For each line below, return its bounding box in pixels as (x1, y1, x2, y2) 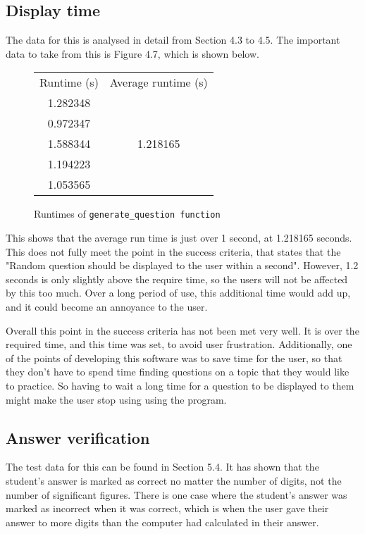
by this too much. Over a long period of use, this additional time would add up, (6, 285, 351, 300)
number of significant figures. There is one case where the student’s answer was (6, 487, 347, 502)
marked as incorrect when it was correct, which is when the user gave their (6, 501, 329, 516)
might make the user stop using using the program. (6, 392, 227, 406)
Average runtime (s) (109, 74, 208, 91)
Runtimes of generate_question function (34, 206, 221, 221)
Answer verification (6, 426, 150, 448)
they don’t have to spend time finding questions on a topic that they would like (6, 364, 349, 379)
